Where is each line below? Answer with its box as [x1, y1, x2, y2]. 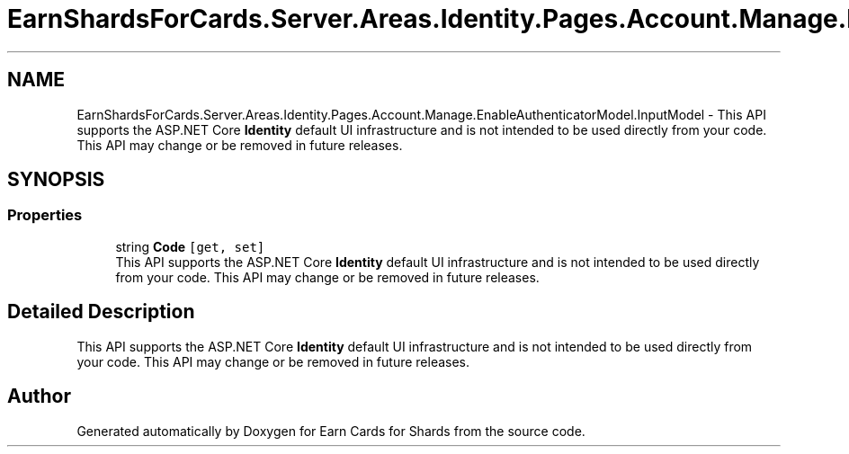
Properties [7, 206, 83, 225]
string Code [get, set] [115, 238, 265, 254]
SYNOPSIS [7, 168, 105, 191]
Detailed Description [7, 300, 195, 324]
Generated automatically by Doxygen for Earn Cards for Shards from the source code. [76, 423, 585, 439]
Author [7, 385, 71, 408]
